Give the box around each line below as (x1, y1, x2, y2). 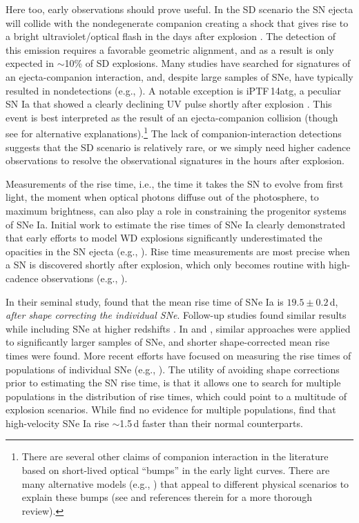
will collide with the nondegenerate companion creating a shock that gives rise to (6, 15, 349, 30)
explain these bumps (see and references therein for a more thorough (21, 490, 312, 504)
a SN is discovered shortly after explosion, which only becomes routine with (6, 257, 326, 272)
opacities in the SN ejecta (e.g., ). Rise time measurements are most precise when (6, 244, 350, 258)
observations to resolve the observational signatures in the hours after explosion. (6, 153, 345, 168)
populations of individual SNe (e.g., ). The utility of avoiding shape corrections (6, 362, 340, 376)
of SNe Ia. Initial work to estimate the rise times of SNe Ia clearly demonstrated (6, 217, 345, 231)
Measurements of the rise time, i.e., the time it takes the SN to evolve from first (6, 176, 344, 190)
